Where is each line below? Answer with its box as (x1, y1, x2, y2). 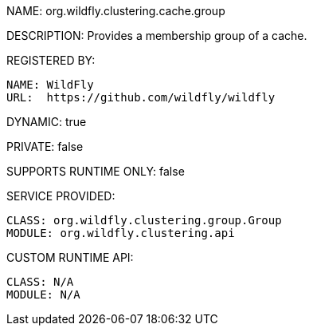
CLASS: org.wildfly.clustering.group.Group (6, 214, 282, 227)
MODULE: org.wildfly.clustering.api (6, 227, 235, 239)
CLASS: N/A (6, 275, 74, 288)
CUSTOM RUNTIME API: (6, 251, 134, 264)
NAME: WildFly (6, 78, 94, 91)
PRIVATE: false (6, 140, 84, 153)
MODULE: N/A (6, 288, 80, 301)
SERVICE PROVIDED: (6, 189, 115, 203)
